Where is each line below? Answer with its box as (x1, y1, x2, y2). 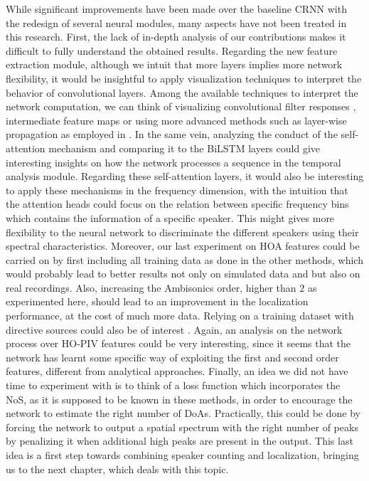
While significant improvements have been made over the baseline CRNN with (6, 1, 347, 16)
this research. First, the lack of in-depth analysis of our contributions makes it (6, 29, 346, 44)
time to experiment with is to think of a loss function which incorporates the (6, 378, 341, 393)
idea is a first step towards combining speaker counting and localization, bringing (6, 448, 359, 462)
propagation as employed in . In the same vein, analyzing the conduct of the (6, 127, 338, 142)
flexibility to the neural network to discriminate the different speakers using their (6, 224, 359, 239)
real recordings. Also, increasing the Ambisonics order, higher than (6, 280, 296, 295)
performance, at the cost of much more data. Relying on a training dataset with (6, 308, 354, 323)
